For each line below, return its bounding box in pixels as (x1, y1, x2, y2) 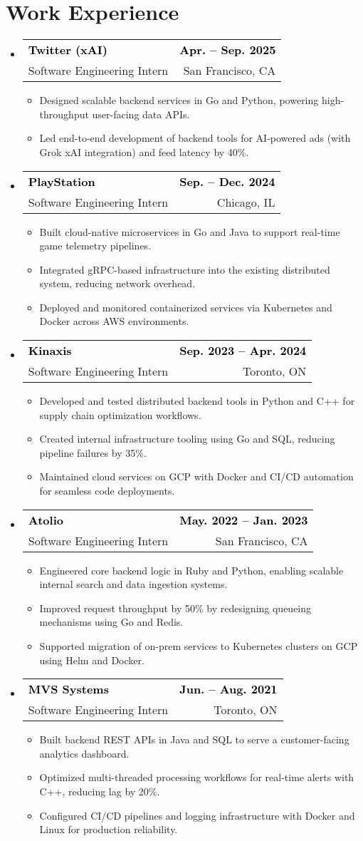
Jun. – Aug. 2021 (179, 681, 278, 698)
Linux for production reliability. (39, 822, 178, 837)
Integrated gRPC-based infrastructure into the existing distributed (39, 262, 330, 277)
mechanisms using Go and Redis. (39, 614, 184, 629)
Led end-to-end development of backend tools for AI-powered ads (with (39, 130, 351, 145)
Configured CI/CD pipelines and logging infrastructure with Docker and (39, 808, 355, 822)
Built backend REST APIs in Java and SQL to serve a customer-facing (39, 732, 349, 747)
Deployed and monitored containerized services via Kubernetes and (39, 299, 332, 314)
